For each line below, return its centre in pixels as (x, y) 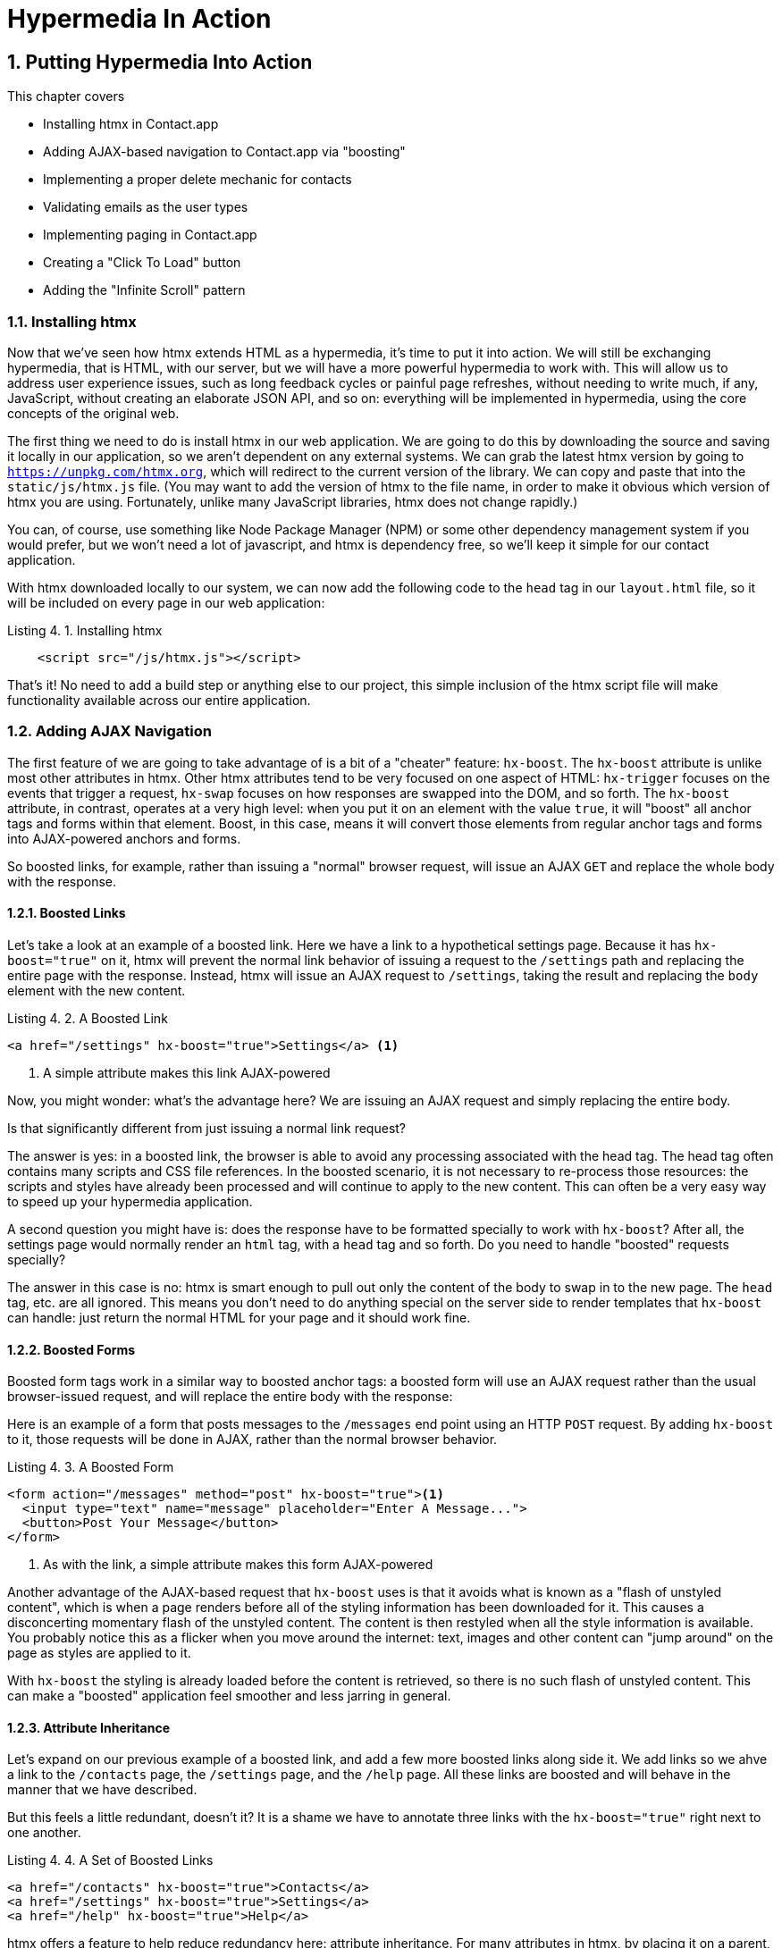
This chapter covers (66, 97)
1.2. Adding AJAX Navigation (109, 731)
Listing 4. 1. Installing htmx (85, 630)
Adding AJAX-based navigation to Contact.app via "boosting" (224, 152)
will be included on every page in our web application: (166, 602)
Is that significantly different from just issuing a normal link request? (207, 1128)
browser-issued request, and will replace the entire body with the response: (230, 1397)
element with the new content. (97, 990)
